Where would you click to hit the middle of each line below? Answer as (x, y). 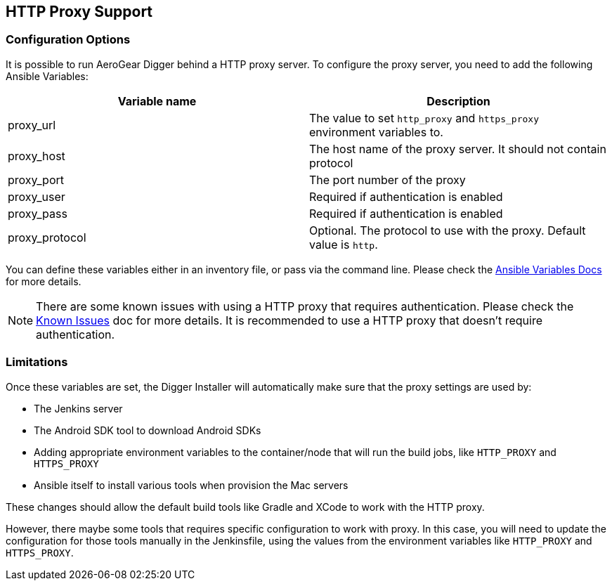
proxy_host (37, 156)
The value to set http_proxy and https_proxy (424, 118)
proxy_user (37, 196)
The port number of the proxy (388, 180)
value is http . (344, 244)
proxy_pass (38, 213)
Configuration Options (68, 40)
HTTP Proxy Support (79, 12)
